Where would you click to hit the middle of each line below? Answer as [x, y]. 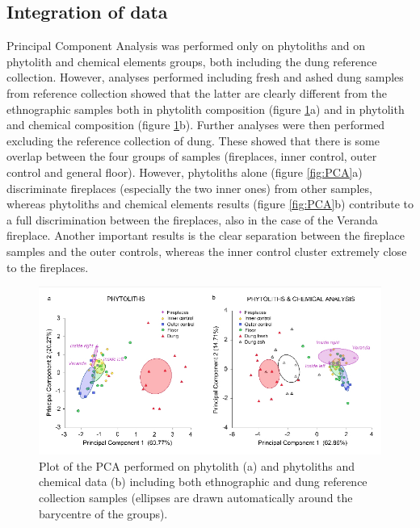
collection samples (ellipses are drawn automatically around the [196, 497]
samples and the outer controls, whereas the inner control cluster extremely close [207, 251]
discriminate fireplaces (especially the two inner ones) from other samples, [189, 188]
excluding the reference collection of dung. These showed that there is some [193, 140]
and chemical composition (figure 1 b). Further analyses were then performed [196, 125]
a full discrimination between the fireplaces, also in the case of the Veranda [192, 219]
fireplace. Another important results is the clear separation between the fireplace [206, 235]
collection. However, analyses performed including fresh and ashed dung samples [205, 77]
